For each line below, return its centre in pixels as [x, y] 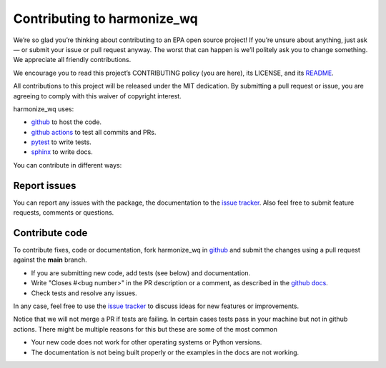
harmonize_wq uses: [44, 109]
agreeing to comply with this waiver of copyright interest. [97, 96]
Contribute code [50, 233]
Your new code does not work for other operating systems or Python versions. [147, 342]
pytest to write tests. [61, 142]
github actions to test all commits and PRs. [94, 132]
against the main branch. [50, 260]
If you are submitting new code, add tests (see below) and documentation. [140, 273]
